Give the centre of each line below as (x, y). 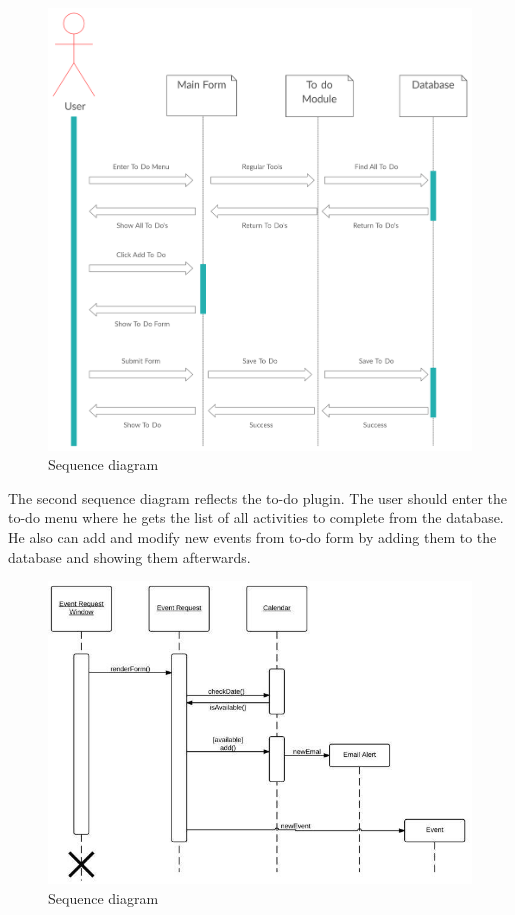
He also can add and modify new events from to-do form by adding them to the (252, 536)
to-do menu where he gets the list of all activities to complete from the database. (256, 517)
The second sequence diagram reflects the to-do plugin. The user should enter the (258, 497)
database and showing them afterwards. (129, 556)
